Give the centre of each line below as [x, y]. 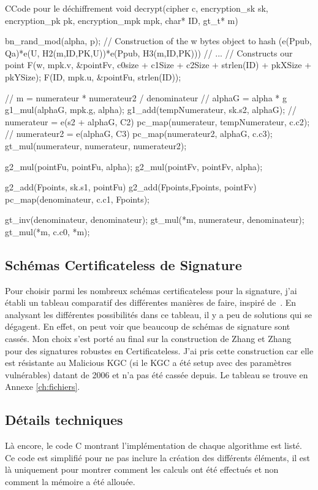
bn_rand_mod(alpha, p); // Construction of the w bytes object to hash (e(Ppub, [158, 41]
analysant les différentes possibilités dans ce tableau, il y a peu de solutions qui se [158, 314]
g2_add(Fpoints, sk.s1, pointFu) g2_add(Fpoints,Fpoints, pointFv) [131, 187]
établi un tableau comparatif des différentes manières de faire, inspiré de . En [151, 302]
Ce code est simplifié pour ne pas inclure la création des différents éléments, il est [158, 457]
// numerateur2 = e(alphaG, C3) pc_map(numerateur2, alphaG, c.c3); [139, 134]
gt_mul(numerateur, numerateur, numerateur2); [96, 145]
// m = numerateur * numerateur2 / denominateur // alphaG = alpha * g [146, 97]
